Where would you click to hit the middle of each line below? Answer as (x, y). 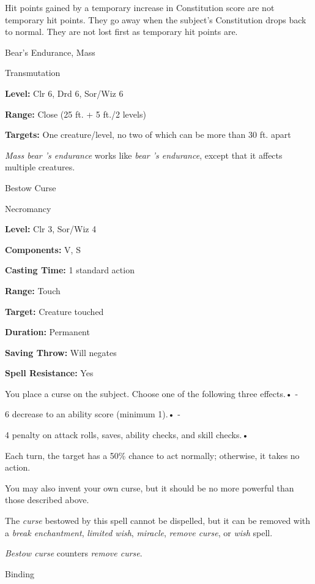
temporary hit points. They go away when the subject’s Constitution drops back (156, 19)
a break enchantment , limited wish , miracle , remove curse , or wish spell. (139, 532)
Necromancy (28, 208)
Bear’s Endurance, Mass (50, 52)
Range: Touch (33, 290)
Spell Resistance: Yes (49, 373)
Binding (20, 573)
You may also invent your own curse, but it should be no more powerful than (150, 487)
